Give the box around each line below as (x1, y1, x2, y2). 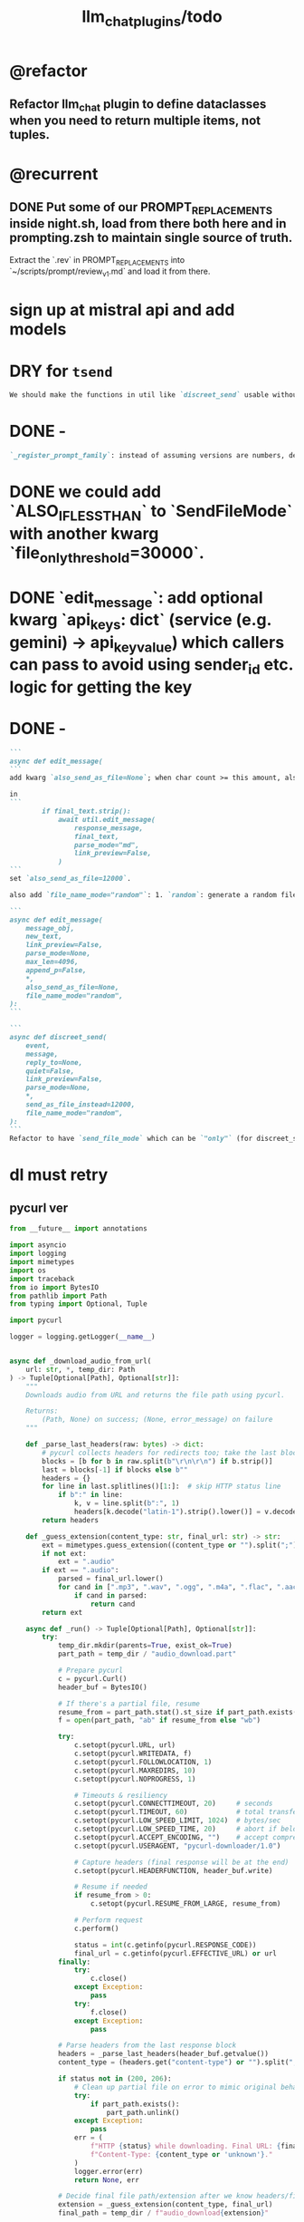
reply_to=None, (25, 1058, 83, 1067)
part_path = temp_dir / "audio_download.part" (57, 1649, 237, 1659)
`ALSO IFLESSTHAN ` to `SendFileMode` (9, 501, 293, 525)
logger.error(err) (73, 2167, 144, 2176)
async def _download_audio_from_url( (9, 1357, 152, 1366)
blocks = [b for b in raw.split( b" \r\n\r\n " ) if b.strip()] (42, 1456, 273, 1465)
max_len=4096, (25, 958, 79, 967)
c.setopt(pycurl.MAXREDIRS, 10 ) (73, 1765, 196, 1775)
